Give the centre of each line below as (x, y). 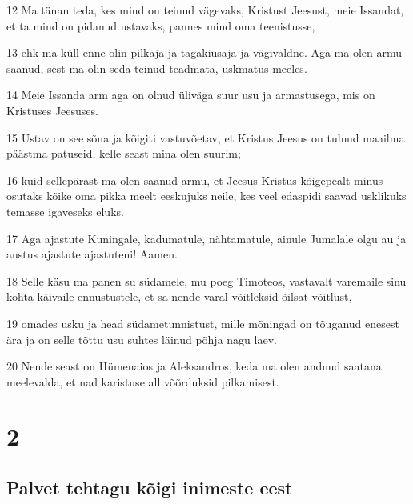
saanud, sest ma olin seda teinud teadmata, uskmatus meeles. (157, 68)
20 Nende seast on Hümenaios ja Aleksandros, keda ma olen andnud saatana (194, 366)
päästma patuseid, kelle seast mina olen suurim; (124, 153)
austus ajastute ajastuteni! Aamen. (92, 254)
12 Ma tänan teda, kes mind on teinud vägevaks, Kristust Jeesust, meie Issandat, (205, 10)
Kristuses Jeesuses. (52, 110)
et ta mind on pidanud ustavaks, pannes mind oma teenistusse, (161, 25)
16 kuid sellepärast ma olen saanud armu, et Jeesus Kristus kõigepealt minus (195, 180)
